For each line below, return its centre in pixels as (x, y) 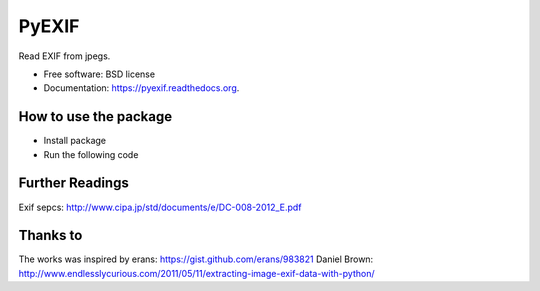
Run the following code (91, 154)
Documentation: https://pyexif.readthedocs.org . (141, 88)
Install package (75, 141)
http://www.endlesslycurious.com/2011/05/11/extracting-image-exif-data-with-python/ (196, 273)
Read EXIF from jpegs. (64, 56)
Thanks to (50, 235)
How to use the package (95, 116)
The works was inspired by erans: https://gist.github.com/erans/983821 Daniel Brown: (196, 259)
